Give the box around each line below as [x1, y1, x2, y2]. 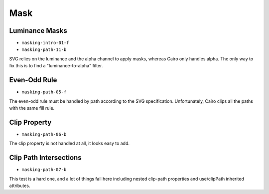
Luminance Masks [9, 26, 67, 35]
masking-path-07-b [21, 167, 67, 173]
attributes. [9, 183, 30, 189]
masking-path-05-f [21, 89, 67, 95]
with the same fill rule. [9, 105, 55, 111]
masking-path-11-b [21, 47, 67, 52]
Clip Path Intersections [9, 154, 82, 162]
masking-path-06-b [21, 131, 67, 137]
